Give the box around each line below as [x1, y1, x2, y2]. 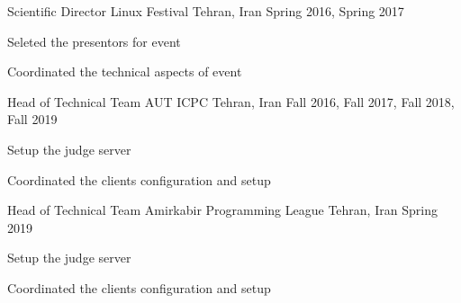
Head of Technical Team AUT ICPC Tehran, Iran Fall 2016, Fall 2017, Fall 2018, [7, 92, 455, 111]
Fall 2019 [7, 110, 58, 129]
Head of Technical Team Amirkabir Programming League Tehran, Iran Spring [7, 201, 438, 219]
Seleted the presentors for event [7, 31, 181, 50]
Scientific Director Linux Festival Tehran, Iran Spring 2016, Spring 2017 [7, 2, 404, 20]
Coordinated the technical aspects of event [7, 62, 242, 81]
